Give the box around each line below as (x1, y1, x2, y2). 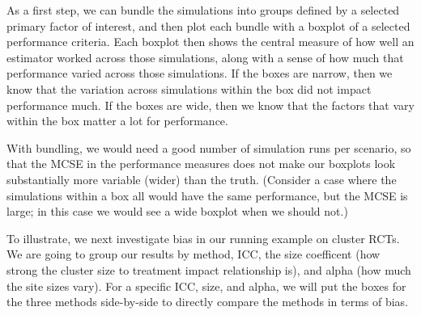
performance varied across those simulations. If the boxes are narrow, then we (6, 65, 393, 82)
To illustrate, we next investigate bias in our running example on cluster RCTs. (6, 229, 400, 246)
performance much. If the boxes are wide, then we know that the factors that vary (6, 96, 415, 113)
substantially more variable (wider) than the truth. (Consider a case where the (6, 170, 397, 187)
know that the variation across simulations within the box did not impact (6, 80, 372, 97)
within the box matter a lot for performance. (6, 112, 228, 129)
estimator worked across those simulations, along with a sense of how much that (6, 48, 404, 65)
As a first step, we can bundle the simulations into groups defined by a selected (6, 2, 400, 18)
